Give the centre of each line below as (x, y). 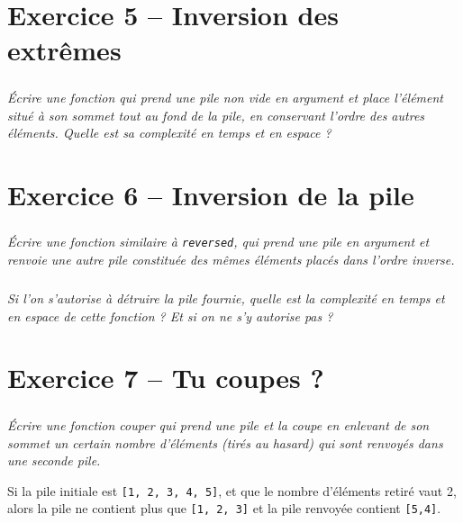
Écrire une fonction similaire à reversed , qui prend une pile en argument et (218, 242)
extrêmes (64, 50)
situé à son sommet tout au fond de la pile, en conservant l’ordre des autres (216, 115)
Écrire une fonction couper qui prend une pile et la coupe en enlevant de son (218, 425)
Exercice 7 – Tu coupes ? (166, 378)
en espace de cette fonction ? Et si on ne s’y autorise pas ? (170, 316)
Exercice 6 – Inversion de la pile (211, 194)
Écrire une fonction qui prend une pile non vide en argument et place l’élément (225, 97)
